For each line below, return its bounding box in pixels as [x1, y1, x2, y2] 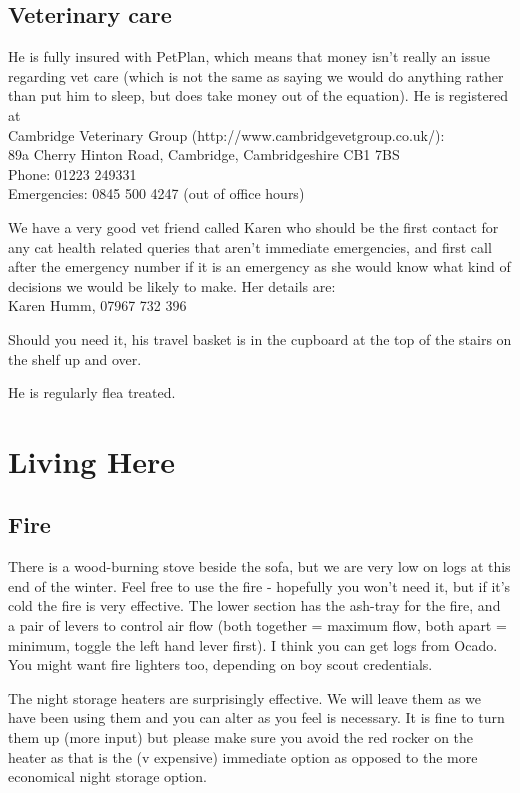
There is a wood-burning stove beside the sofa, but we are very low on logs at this [8, 556, 511, 577]
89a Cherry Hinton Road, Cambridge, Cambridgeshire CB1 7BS [8, 144, 400, 165]
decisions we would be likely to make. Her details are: [8, 275, 336, 296]
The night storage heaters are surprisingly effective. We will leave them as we [8, 687, 482, 708]
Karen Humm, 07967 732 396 [8, 295, 187, 316]
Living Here [8, 440, 175, 481]
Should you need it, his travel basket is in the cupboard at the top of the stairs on [8, 328, 512, 349]
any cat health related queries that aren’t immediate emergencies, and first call [8, 236, 492, 257]
